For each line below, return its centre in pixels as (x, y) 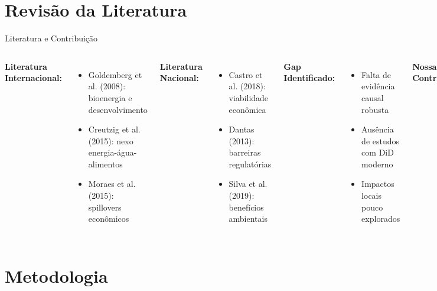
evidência (378, 86)
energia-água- (112, 152)
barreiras (245, 152)
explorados (381, 219)
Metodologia (56, 276)
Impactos (378, 184)
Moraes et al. (112, 184)
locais (372, 195)
